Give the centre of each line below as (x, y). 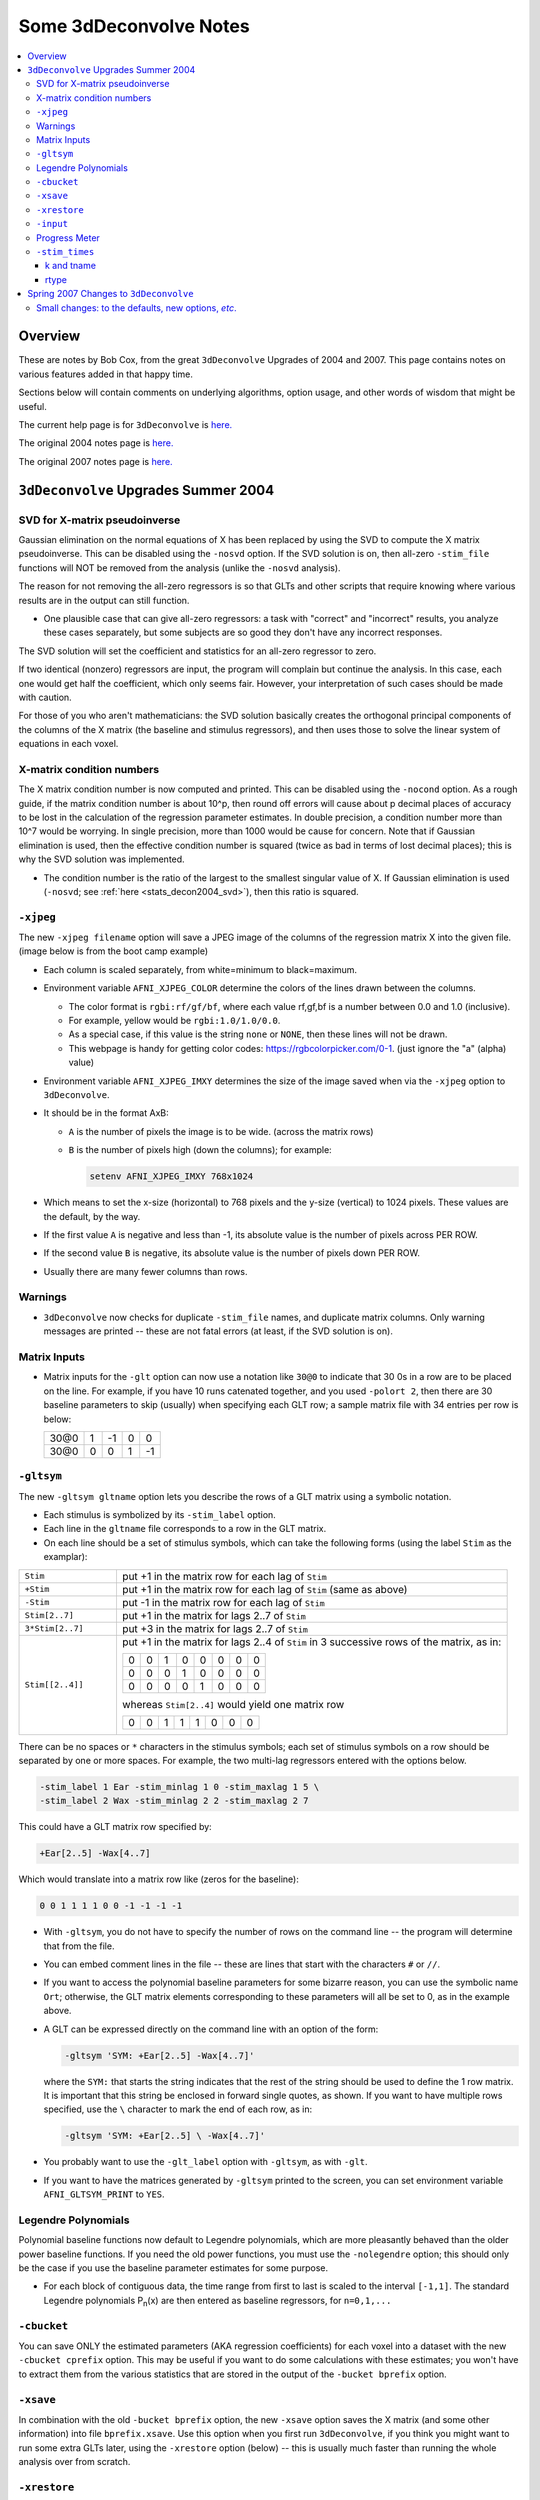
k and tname (71, 266)
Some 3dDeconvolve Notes (134, 26)
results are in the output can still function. (104, 600)
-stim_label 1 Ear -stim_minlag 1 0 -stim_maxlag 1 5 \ (179, 1786)
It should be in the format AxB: (106, 1113)
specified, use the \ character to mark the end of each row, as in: (178, 2109)
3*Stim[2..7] (54, 1628)
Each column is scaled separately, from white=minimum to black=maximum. (200, 969)
